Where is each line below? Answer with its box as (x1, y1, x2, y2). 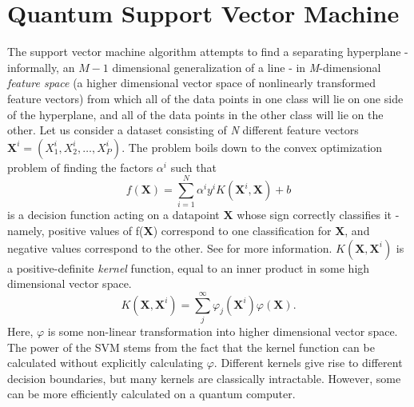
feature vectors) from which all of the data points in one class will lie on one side (7, 90, 404, 106)
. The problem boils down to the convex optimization (121, 138, 383, 155)
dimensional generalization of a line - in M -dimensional (112, 58, 381, 75)
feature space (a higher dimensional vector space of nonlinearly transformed (7, 74, 376, 91)
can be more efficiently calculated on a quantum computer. (7, 385, 296, 402)
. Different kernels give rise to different (213, 354, 403, 371)
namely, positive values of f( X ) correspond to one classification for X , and (7, 222, 370, 238)
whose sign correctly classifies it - (237, 206, 400, 223)
